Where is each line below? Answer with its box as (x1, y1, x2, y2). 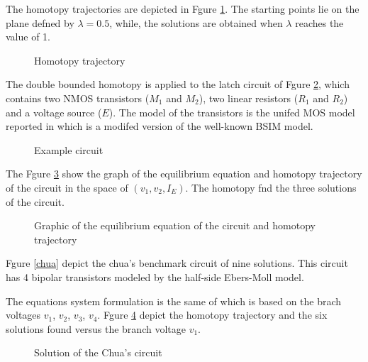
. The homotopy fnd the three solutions (185, 180, 357, 194)
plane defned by (6, 15, 74, 30)
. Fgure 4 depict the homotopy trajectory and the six (97, 307, 328, 322)
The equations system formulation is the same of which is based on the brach (6, 293, 342, 308)
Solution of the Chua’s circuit (34, 345, 162, 360)
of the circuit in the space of (6, 180, 128, 194)
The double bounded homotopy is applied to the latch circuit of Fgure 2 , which (6, 77, 350, 92)
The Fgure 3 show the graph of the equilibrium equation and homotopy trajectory (6, 166, 362, 181)
